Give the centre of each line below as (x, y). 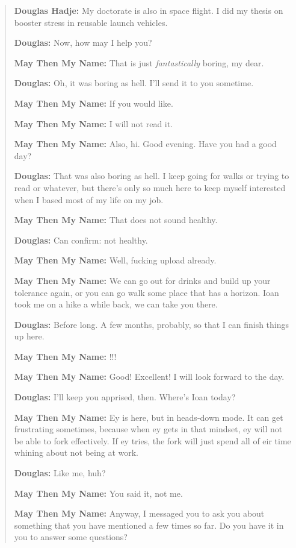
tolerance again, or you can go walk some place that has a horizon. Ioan (146, 292)
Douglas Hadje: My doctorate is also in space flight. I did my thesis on (149, 10)
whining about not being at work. (76, 452)
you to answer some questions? (71, 537)
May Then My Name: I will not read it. (94, 123)
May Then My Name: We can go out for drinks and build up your (142, 280)
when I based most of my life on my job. (89, 199)
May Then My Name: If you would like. (94, 103)
